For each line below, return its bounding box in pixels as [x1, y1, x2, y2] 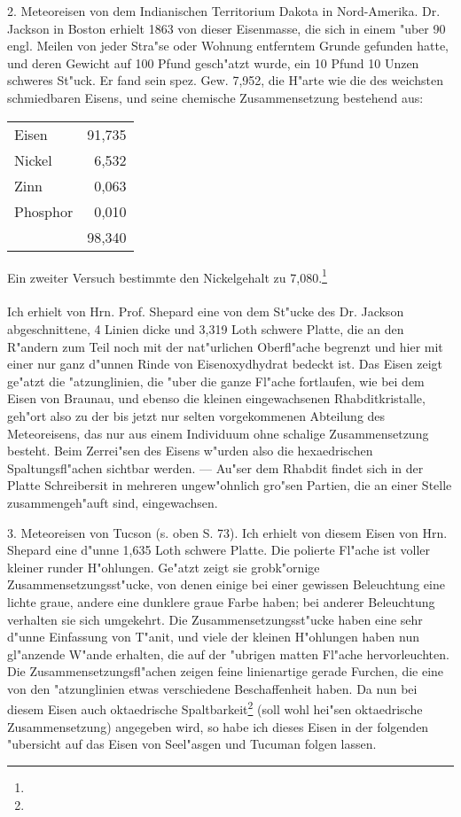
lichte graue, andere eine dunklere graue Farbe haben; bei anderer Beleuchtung [7, 592, 435, 611]
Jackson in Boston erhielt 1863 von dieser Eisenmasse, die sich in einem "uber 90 [7, 19, 446, 37]
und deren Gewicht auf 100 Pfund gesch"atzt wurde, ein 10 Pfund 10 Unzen [7, 53, 419, 72]
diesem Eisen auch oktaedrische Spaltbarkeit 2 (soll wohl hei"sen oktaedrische [7, 697, 423, 719]
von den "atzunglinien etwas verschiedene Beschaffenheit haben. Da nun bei [7, 679, 418, 697]
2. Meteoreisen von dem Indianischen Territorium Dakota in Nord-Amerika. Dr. [7, 2, 441, 19]
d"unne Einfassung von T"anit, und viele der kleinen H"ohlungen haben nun [7, 627, 419, 646]
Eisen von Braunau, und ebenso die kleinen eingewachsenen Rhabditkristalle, [7, 389, 426, 408]
